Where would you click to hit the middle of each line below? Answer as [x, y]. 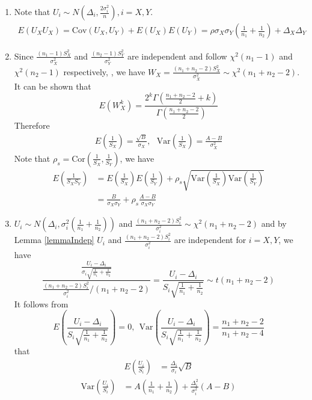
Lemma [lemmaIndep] [54, 240]
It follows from [41, 303]
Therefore [32, 125]
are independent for [210, 240]
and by [274, 223]
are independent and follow [177, 56]
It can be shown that [53, 86]
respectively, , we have [104, 71]
